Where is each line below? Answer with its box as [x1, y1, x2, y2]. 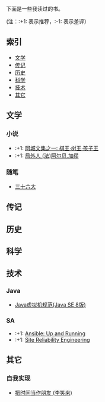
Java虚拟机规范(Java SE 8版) [14, 301, 86, 308]
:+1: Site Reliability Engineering [14, 336, 90, 343]
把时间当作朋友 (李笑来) [14, 389, 72, 396]
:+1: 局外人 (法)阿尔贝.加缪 [14, 151, 79, 159]
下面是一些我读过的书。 [6, 5, 63, 12]
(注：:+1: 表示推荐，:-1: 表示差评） [6, 18, 90, 25]
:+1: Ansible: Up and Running [14, 330, 86, 337]
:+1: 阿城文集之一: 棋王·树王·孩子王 [14, 144, 99, 151]
